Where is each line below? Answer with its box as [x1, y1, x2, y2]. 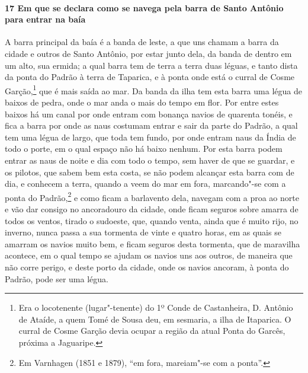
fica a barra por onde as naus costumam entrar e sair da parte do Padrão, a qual [5, 119, 298, 132]
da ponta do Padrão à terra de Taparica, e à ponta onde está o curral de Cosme [5, 71, 295, 83]
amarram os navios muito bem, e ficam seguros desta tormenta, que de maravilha [5, 237, 300, 250]
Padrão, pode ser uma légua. [5, 272, 108, 285]
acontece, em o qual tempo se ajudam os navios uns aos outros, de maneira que [5, 249, 293, 262]
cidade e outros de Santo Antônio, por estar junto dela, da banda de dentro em [5, 47, 292, 59]
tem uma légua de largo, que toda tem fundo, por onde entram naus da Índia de [5, 130, 296, 143]
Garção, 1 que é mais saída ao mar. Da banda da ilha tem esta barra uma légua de [5, 82, 302, 97]
